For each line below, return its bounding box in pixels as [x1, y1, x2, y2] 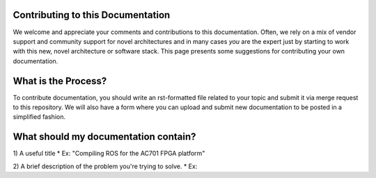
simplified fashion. [13, 113, 66, 121]
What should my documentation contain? [13, 131, 196, 143]
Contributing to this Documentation [13, 9, 171, 21]
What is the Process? [13, 75, 107, 87]
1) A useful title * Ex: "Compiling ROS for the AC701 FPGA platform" [13, 149, 205, 158]
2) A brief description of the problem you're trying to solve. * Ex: [13, 162, 198, 170]
